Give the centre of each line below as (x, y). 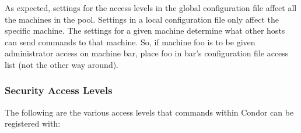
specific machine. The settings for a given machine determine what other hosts (145, 30)
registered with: (33, 123)
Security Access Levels (59, 90)
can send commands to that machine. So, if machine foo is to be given (130, 42)
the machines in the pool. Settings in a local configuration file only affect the (142, 19)
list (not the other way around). (62, 64)
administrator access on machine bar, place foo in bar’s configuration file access (147, 53)
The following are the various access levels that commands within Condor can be (149, 112)
